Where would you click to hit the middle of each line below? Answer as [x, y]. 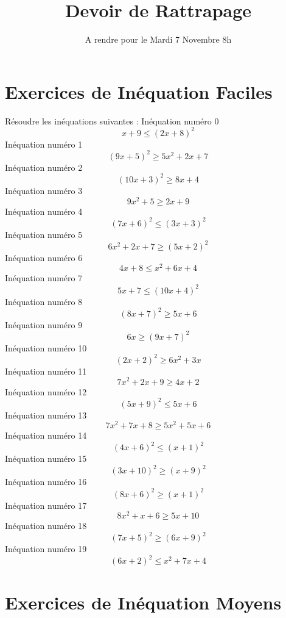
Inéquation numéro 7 [44, 278]
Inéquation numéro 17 [46, 505]
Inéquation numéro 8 [44, 301]
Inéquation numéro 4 [44, 211]
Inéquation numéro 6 [44, 257]
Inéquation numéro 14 [46, 435]
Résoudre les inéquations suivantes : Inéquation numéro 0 [112, 120]
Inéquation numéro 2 [44, 167]
